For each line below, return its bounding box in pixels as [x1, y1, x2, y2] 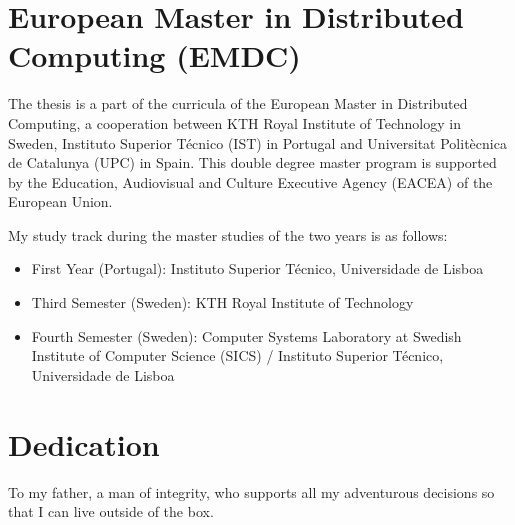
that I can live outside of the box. [8, 501, 214, 522]
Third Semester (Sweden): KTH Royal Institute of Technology [31, 292, 414, 313]
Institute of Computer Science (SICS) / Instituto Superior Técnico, [31, 345, 444, 366]
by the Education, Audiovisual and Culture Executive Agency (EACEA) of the [8, 171, 493, 192]
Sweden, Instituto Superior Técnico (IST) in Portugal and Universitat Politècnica [8, 132, 507, 153]
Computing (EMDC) [8, 35, 301, 76]
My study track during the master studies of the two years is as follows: [8, 224, 448, 245]
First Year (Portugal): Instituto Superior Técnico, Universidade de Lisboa [31, 258, 484, 279]
